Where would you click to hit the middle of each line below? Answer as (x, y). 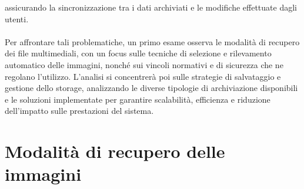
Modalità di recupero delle (115, 151)
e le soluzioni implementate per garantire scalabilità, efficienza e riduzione (138, 99)
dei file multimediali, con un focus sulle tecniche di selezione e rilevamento (138, 53)
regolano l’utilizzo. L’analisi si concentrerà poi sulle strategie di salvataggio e (143, 76)
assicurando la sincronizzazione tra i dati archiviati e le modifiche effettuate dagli (151, 7)
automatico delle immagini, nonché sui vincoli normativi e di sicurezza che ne (144, 64)
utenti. (17, 18)
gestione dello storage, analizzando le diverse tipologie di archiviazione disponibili (151, 88)
